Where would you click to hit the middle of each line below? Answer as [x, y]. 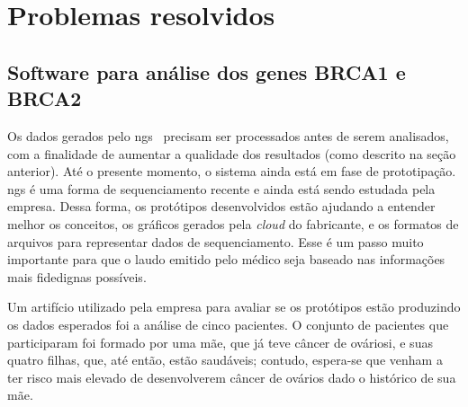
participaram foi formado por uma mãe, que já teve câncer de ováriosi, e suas [220, 342]
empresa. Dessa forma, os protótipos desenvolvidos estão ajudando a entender [221, 206]
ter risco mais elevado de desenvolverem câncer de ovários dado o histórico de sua [232, 377]
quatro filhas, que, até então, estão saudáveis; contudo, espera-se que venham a [225, 360]
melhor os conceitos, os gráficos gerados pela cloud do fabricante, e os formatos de [233, 223]
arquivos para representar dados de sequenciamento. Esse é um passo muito [216, 241]
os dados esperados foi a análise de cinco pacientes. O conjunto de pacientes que [228, 324]
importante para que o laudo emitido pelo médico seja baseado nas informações [226, 259]
